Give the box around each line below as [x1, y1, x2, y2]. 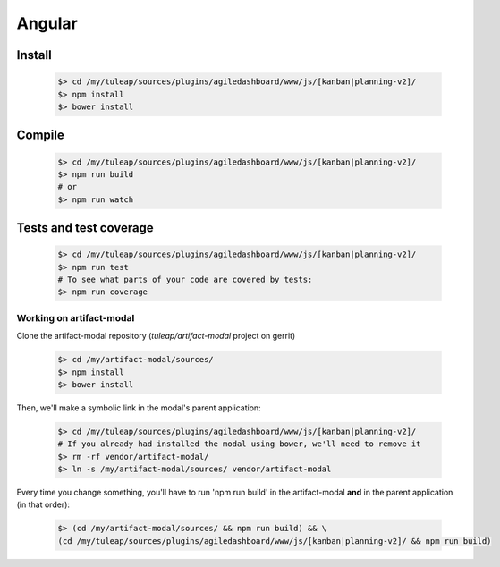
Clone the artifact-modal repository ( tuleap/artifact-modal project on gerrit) [16, 331, 296, 342]
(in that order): [16, 499, 71, 510]
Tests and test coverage [16, 220, 154, 236]
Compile [16, 128, 64, 143]
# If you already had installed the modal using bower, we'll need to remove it [57, 439, 421, 449]
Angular [16, 13, 78, 33]
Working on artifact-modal [16, 311, 135, 324]
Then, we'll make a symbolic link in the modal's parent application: [16, 402, 261, 413]
